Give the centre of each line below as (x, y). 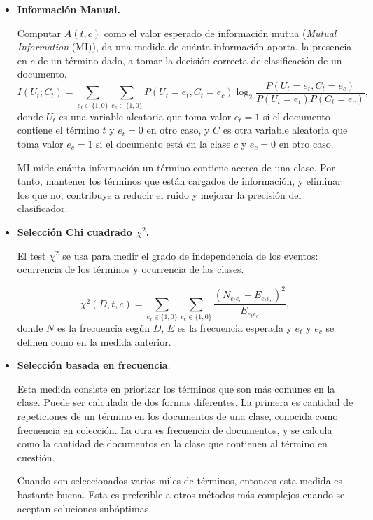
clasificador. (42, 208)
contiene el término (58, 130)
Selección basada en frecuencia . (94, 365)
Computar (39, 33)
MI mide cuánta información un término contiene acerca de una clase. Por (176, 167)
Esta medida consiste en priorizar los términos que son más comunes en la (176, 388)
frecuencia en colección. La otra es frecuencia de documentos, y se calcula (175, 429)
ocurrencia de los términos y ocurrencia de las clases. (131, 269)
